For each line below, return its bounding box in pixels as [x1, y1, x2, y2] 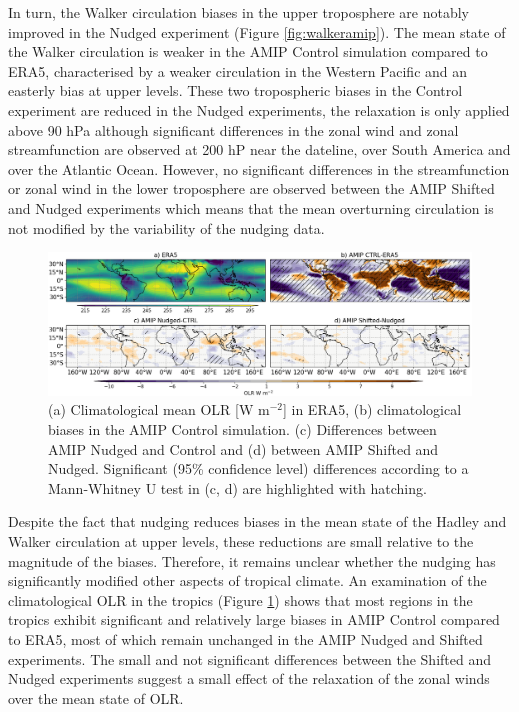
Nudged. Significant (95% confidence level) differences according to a [48, 458, 469, 479]
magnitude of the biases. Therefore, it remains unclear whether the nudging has [8, 550, 496, 571]
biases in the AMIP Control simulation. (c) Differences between [48, 418, 437, 439]
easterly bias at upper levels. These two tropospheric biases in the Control [8, 80, 463, 101]
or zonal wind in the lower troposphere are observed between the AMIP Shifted [8, 178, 495, 199]
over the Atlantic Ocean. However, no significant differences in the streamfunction [8, 158, 510, 179]
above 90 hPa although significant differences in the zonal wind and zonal [8, 119, 459, 140]
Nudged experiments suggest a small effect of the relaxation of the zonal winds [8, 668, 490, 689]
